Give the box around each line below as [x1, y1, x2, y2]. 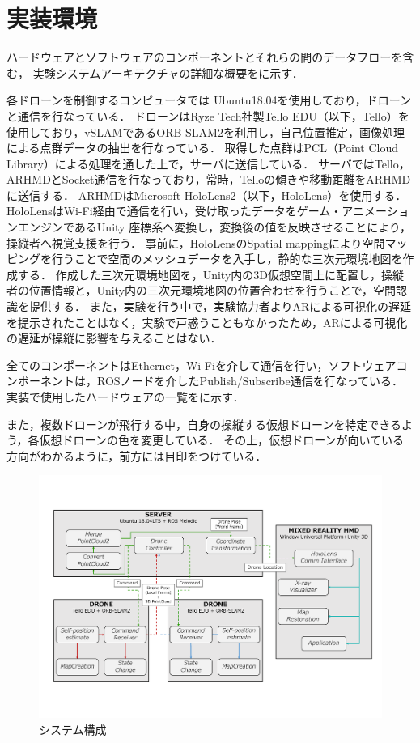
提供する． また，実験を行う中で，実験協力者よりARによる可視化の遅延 [28, 298, 411, 315]
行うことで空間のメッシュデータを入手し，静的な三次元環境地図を [51, 250, 403, 267]
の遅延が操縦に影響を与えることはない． [6, 329, 222, 346]
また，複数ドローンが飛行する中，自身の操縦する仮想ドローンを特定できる [6, 415, 402, 432]
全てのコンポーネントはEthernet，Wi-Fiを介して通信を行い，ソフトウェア [6, 356, 397, 373]
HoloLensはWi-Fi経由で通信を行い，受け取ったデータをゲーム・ [6, 202, 342, 219]
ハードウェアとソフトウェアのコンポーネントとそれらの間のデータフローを [6, 49, 403, 66]
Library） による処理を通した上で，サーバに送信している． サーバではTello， [6, 155, 410, 172]
